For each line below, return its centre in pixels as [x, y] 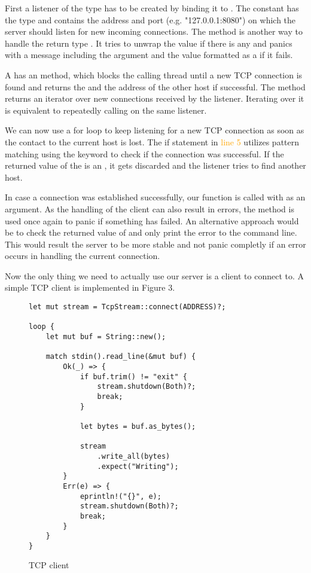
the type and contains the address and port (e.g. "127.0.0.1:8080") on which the [150, 19]
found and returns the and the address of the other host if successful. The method [155, 86]
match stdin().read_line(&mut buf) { [121, 357]
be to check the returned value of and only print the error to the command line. [151, 232]
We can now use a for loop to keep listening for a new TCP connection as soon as [155, 130]
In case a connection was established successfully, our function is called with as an [155, 197]
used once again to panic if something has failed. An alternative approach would [152, 220]
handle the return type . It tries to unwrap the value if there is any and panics [149, 43]
